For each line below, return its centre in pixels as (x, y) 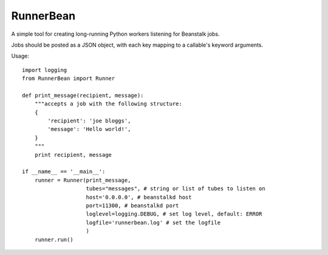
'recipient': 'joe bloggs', (89, 121)
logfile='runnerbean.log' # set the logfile (153, 222)
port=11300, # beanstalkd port (132, 205)
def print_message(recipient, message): (83, 95)
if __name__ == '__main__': (64, 172)
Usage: (20, 56)
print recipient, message (73, 155)
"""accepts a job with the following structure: (108, 104)
